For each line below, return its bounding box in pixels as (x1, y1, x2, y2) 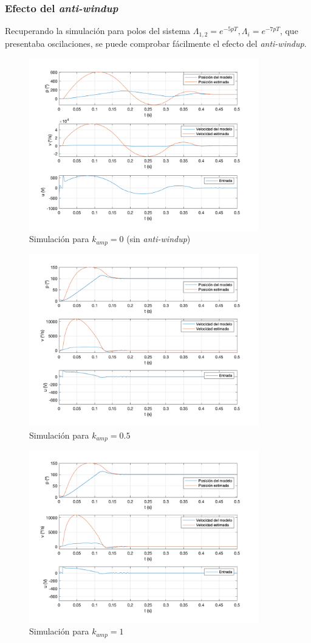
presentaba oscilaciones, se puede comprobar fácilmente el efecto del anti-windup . (5, 36, 307, 49)
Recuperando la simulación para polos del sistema (5, 24, 191, 37)
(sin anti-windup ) (126, 232, 191, 245)
